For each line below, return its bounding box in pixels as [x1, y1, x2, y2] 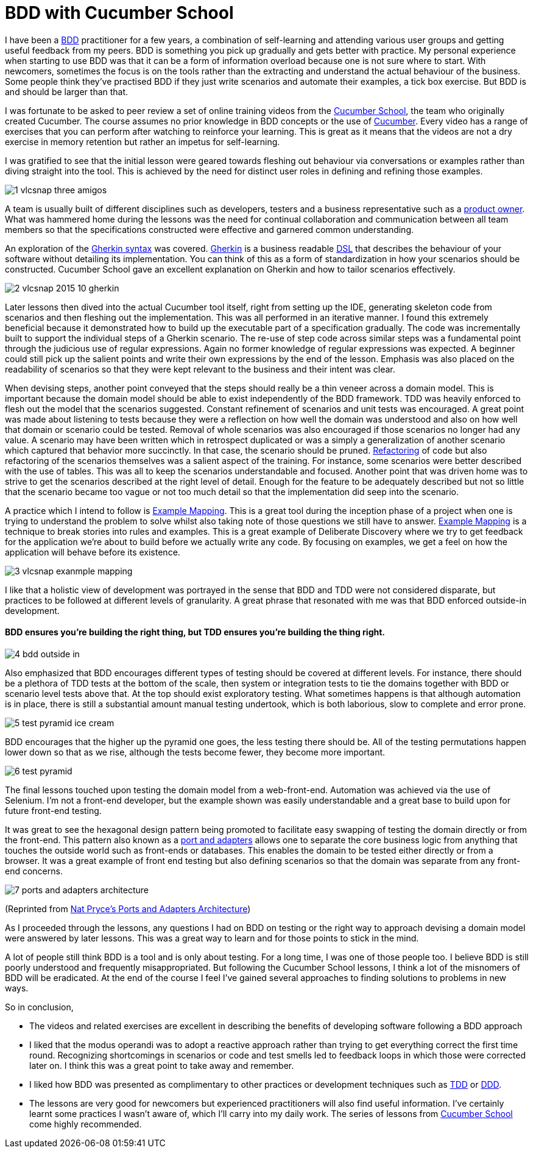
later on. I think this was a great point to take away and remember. [29, 1060, 294, 1071]
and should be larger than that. [5, 86, 129, 97]
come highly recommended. [29, 1118, 142, 1129]
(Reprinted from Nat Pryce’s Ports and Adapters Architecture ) [5, 903, 251, 914]
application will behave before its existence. [5, 546, 180, 557]
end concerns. [5, 865, 63, 876]
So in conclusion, [5, 1001, 74, 1012]
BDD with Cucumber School [5, 2, 234, 23]
